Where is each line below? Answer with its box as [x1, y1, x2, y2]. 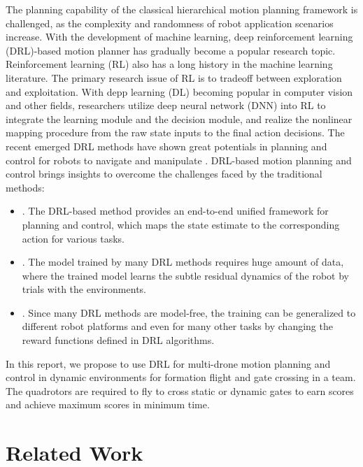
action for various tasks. [22, 231, 124, 245]
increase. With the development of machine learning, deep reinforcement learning [6, 29, 353, 44]
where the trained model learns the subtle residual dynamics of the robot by [22, 268, 349, 282]
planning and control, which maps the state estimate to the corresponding [22, 217, 340, 231]
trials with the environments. [22, 282, 146, 296]
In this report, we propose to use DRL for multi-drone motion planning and [6, 356, 331, 371]
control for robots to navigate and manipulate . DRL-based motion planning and [6, 152, 352, 167]
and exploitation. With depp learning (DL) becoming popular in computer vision [6, 84, 353, 99]
